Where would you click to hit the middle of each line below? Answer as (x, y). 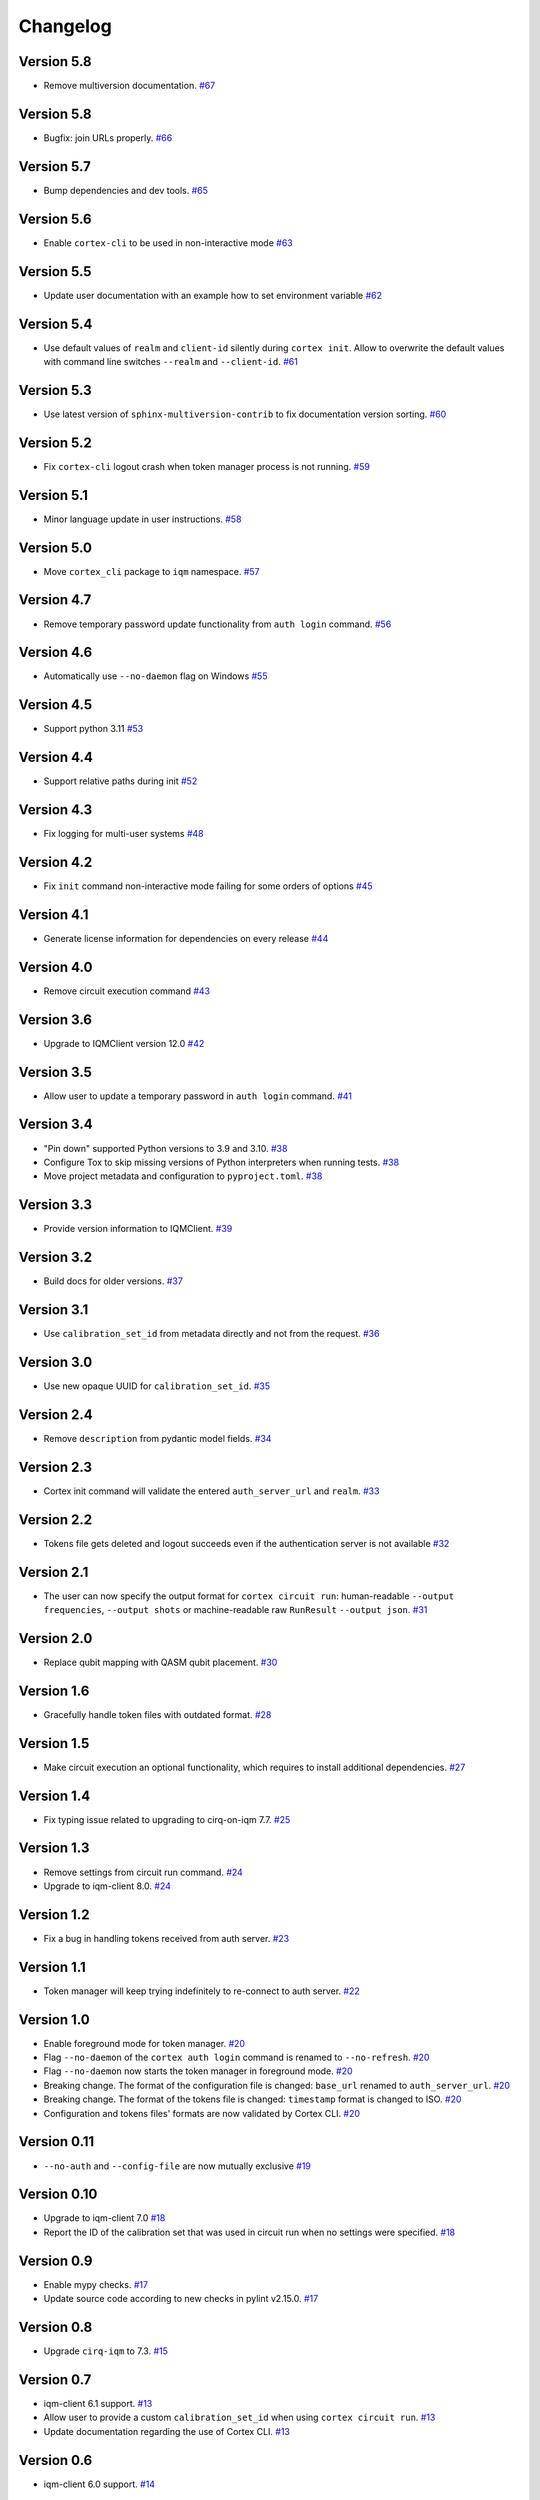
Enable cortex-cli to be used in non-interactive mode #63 (168, 242)
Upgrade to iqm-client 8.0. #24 (107, 1886)
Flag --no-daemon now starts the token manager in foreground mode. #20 (198, 2071)
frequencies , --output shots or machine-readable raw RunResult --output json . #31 (235, 1609)
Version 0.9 (55, 2260)
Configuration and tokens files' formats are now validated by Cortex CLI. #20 (201, 2113)
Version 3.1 (53, 1309)
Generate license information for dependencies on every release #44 (186, 938)
